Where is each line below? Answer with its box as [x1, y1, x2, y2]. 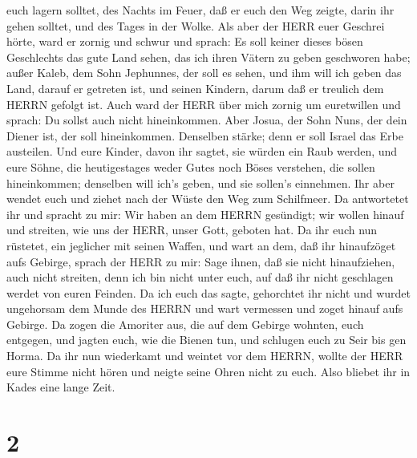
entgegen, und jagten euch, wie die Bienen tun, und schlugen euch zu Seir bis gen [6, 331, 407, 348]
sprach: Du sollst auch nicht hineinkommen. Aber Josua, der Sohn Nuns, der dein [6, 111, 407, 128]
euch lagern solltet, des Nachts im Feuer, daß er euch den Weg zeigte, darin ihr [6, 2, 395, 18]
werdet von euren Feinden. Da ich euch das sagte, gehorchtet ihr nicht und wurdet [6, 284, 411, 301]
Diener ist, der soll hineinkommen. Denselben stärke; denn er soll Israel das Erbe [6, 127, 403, 144]
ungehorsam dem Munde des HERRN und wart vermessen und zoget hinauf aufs [6, 300, 403, 317]
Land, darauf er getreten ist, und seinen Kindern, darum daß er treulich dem [6, 79, 384, 96]
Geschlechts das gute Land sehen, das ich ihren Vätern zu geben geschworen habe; [6, 48, 411, 65]
